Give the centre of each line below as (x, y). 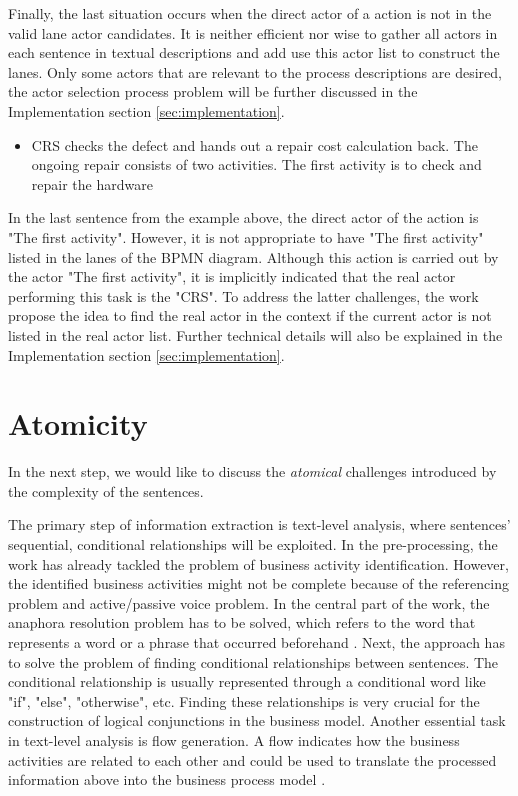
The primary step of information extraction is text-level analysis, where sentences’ (259, 524)
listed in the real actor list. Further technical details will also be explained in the (255, 334)
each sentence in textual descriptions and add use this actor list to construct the (254, 52)
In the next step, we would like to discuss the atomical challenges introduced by (252, 471)
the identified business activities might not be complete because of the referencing (258, 583)
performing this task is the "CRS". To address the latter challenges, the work (243, 295)
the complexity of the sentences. (106, 490)
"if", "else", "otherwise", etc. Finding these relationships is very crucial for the (244, 700)
